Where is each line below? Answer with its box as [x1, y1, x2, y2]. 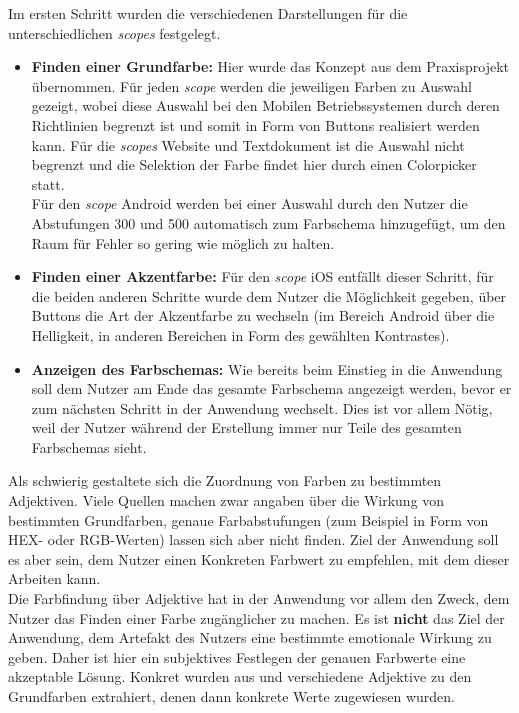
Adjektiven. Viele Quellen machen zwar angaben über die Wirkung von [8, 490, 445, 511]
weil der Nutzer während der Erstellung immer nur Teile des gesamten [31, 417, 462, 438]
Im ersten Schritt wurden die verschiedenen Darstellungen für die [8, 3, 408, 23]
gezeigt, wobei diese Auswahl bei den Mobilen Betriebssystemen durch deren [31, 95, 500, 116]
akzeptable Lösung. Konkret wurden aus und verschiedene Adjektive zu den [8, 666, 472, 687]
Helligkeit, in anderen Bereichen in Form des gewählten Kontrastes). [31, 324, 450, 345]
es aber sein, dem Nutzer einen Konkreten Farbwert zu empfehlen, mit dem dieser [8, 548, 510, 569]
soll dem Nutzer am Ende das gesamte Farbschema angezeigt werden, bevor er [31, 378, 512, 399]
